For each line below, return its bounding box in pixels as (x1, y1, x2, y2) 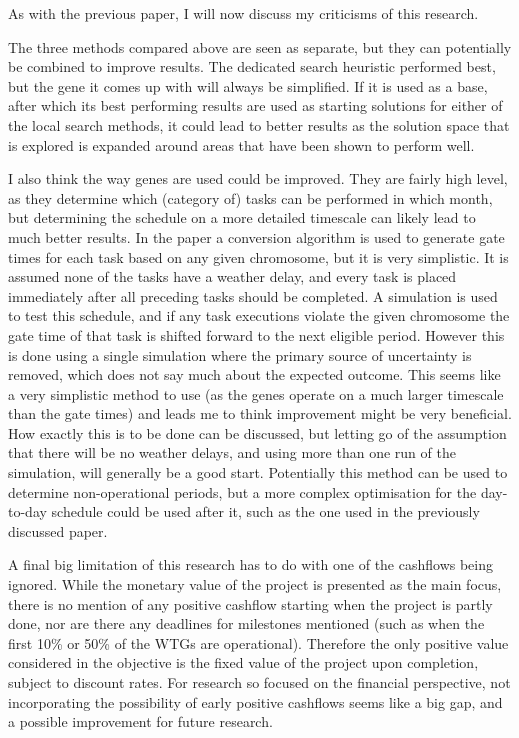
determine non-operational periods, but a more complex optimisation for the (8, 481, 477, 502)
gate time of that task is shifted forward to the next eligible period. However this (8, 324, 505, 345)
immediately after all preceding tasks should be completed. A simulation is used (8, 285, 498, 306)
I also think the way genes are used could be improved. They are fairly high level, (8, 168, 508, 189)
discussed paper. (8, 520, 108, 541)
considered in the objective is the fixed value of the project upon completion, (8, 652, 479, 673)
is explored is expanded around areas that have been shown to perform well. (8, 134, 475, 155)
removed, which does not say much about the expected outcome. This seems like (8, 364, 501, 385)
